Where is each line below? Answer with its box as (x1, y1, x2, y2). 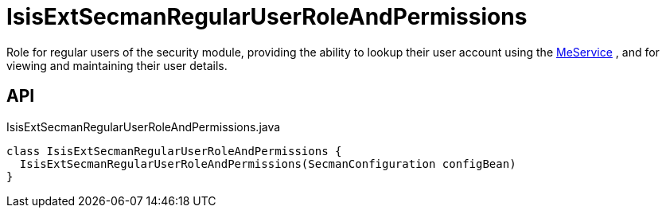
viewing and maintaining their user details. (6, 58, 228, 72)
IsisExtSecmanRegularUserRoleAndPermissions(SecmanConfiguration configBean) (19, 157, 516, 170)
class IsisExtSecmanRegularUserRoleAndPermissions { (6, 144, 342, 158)
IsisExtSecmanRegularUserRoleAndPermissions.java (6, 119, 281, 134)
